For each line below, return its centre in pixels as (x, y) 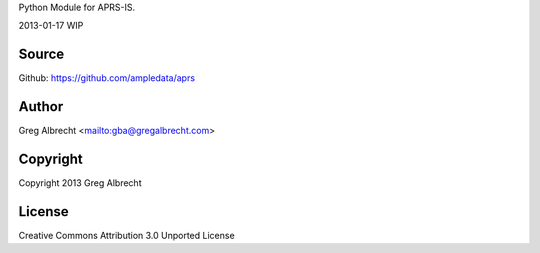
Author (41, 106)
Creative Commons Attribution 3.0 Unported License (126, 236)
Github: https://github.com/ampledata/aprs (106, 78)
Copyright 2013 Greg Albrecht (80, 183)
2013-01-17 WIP (51, 26)
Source (41, 54)
